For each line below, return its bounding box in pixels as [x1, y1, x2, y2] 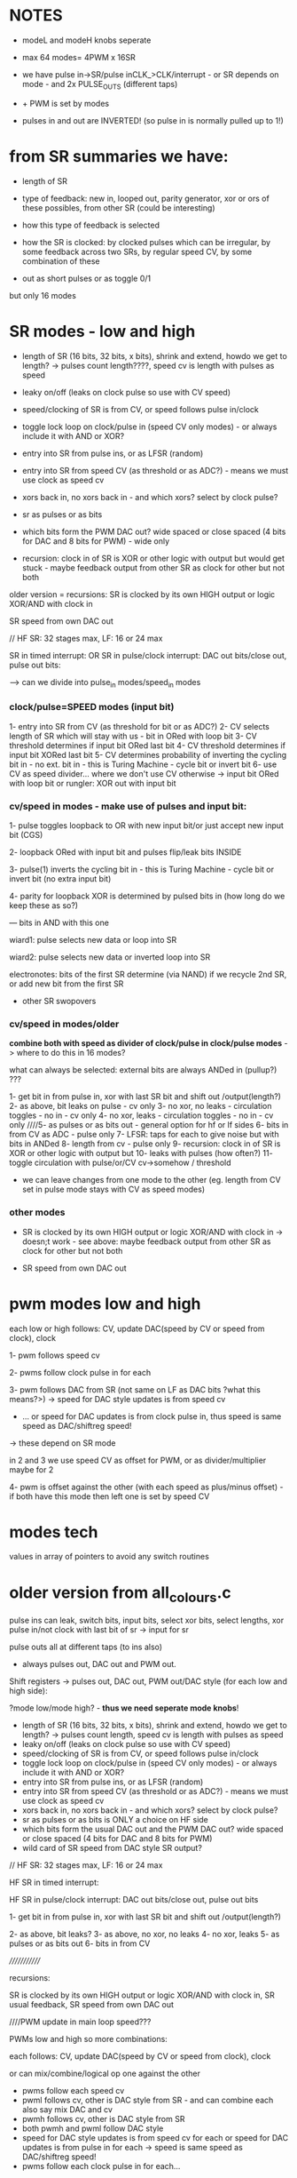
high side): [9, 1686, 48, 1695]
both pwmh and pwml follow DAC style [21, 2123, 164, 2134]
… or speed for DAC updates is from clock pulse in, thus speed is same [21, 1410, 282, 1422]
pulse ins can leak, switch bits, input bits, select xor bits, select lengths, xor [9, 1615, 285, 1625]
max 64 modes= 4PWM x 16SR [21, 52, 136, 62]
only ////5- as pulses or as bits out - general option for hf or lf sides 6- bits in [9, 1120, 289, 1130]
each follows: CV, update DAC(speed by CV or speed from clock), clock [9, 2051, 271, 2062]
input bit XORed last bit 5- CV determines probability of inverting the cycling [9, 749, 287, 760]
